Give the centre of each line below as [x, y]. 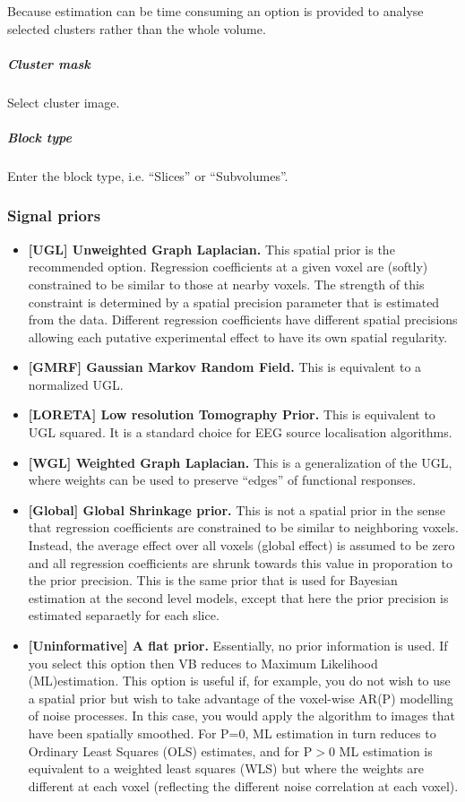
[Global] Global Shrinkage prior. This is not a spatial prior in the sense [237, 509]
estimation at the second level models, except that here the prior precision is [238, 597]
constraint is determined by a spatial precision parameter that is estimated [234, 302]
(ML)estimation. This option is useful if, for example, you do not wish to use [239, 681]
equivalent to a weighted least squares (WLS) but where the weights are [226, 768]
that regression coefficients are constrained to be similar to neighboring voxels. [243, 527]
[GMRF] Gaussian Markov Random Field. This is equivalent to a [225, 367]
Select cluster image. [64, 102]
